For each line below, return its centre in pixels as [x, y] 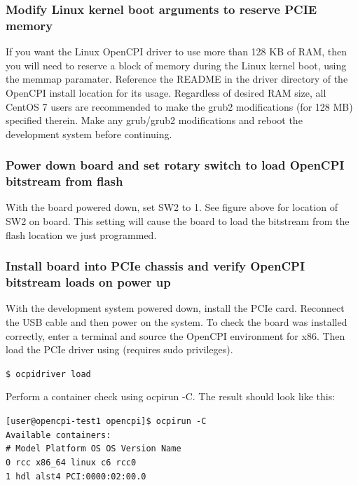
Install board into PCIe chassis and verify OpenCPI [156, 266]
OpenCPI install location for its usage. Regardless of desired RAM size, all [166, 92]
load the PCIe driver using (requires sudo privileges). [119, 349]
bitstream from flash [64, 181]
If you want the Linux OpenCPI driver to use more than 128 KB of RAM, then [177, 52]
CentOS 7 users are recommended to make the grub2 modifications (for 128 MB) [179, 106]
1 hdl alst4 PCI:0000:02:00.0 [76, 476]
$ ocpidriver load [48, 374]
